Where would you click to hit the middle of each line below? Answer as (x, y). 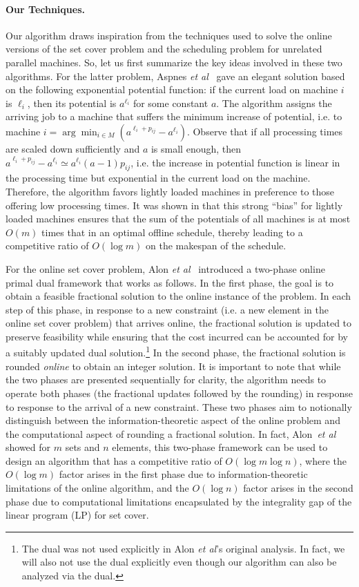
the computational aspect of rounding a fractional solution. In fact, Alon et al (171, 433)
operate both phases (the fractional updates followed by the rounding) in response (179, 393)
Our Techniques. (45, 9)
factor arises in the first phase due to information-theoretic (183, 474)
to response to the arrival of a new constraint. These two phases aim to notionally (179, 406)
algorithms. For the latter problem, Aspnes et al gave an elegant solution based (175, 76)
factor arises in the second (298, 488)
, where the (323, 460)
